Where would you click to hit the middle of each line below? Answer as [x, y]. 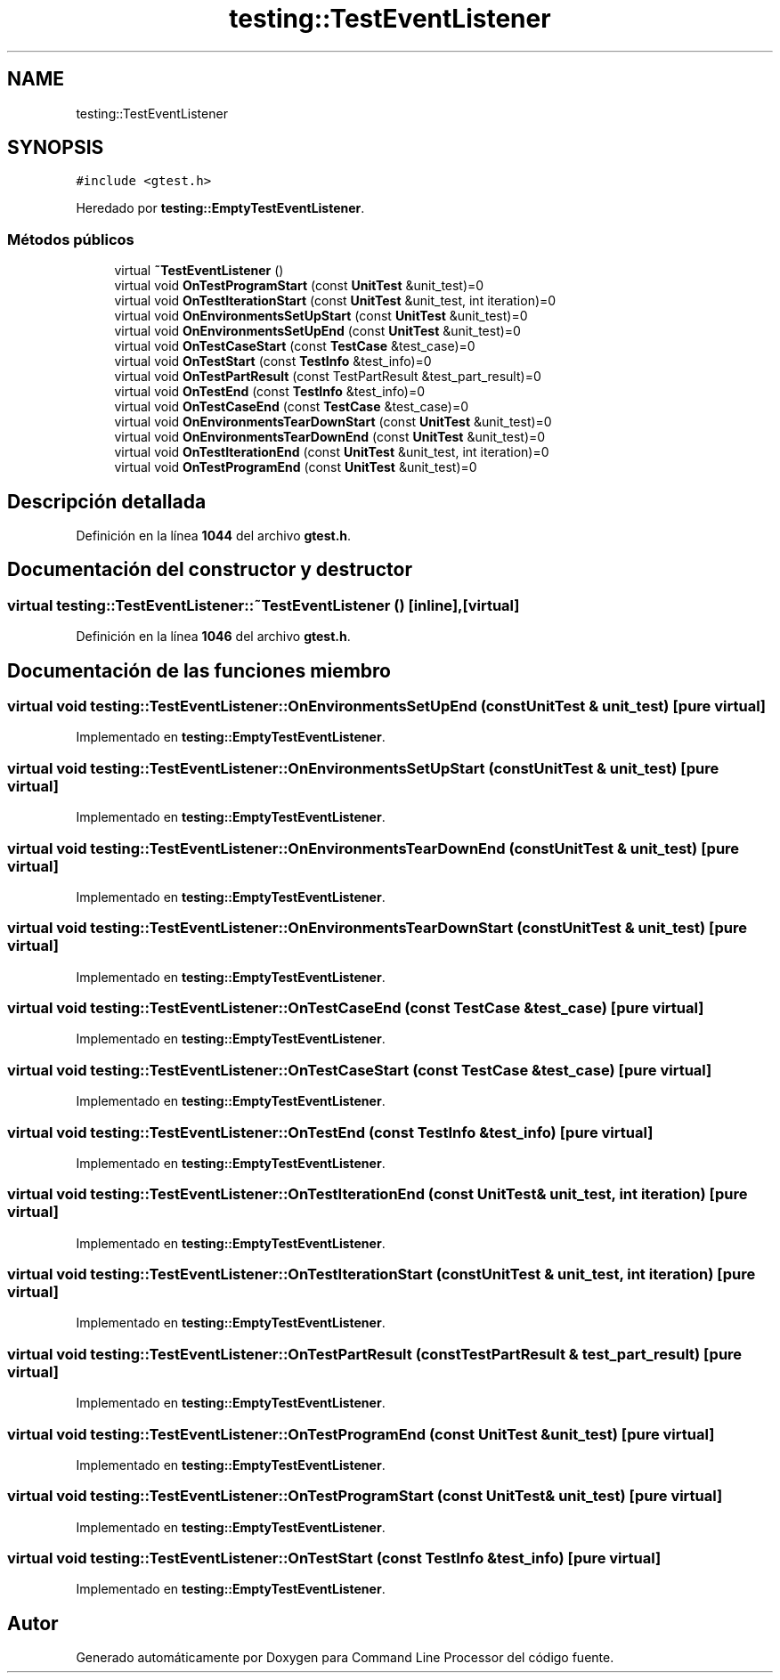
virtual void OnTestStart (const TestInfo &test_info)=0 [273, 361]
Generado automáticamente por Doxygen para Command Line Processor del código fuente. [345, 1658]
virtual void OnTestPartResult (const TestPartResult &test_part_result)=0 [328, 377]
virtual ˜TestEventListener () [199, 271]
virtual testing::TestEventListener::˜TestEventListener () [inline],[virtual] [264, 605]
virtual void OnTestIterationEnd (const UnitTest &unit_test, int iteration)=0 [332, 452]
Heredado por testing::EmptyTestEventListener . [220, 208]
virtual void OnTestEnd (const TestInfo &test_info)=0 [270, 392]
